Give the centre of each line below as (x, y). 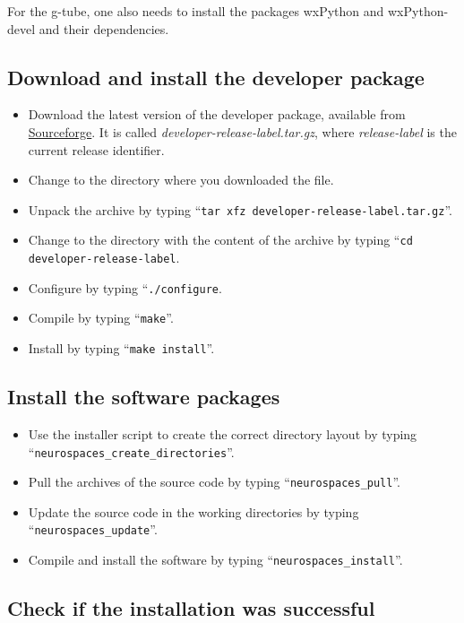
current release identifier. (96, 149)
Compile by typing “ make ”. (101, 318)
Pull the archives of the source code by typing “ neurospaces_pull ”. (214, 482)
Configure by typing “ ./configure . (125, 287)
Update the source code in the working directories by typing (193, 511)
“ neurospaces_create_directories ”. (131, 451)
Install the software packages (144, 397)
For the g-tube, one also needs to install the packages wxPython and (196, 11)
